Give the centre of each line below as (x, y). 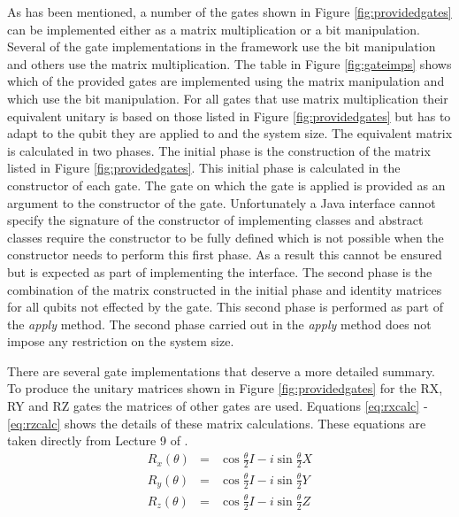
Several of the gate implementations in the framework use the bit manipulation (222, 46)
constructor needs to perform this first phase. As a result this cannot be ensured (225, 255)
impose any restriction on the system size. (121, 341)
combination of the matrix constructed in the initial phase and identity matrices (225, 289)
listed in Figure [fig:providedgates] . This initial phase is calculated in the (204, 168)
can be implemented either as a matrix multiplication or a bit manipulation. (214, 29)
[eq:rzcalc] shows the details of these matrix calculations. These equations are (217, 423)
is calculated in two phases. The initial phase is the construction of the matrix (219, 150)
